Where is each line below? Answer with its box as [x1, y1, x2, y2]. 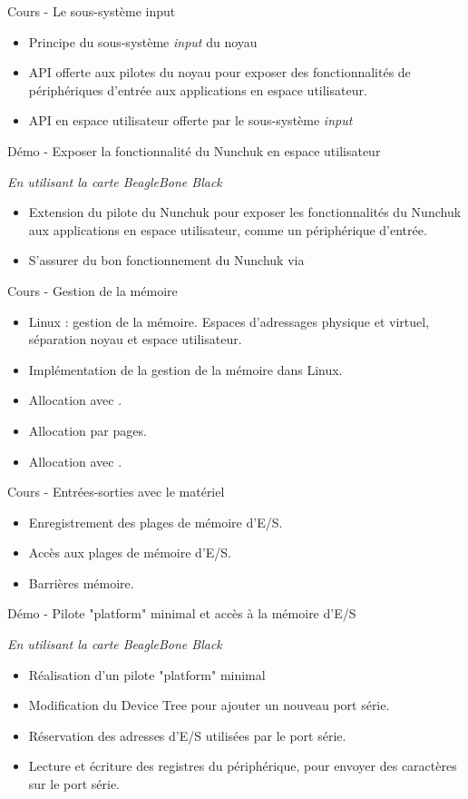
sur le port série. [28, 774, 121, 794]
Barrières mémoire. [28, 573, 134, 592]
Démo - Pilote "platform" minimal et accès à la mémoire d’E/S [7, 604, 356, 623]
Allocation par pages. [28, 420, 147, 439]
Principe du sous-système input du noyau [28, 32, 258, 51]
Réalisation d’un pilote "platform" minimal [28, 665, 266, 684]
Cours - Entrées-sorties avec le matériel [7, 482, 225, 501]
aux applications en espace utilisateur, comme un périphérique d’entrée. [28, 220, 427, 239]
